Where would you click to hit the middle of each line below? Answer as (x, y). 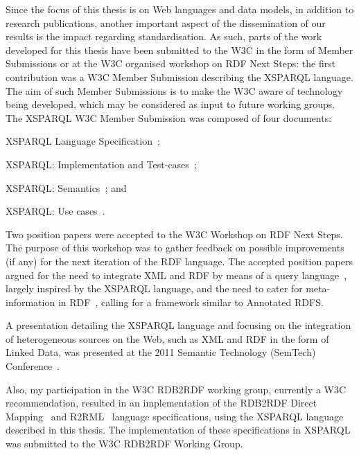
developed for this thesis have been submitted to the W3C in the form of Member (179, 50)
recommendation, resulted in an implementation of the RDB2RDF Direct (161, 403)
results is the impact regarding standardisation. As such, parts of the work (164, 36)
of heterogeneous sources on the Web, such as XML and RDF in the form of (167, 338)
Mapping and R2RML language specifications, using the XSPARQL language (175, 416)
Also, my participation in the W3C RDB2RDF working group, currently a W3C (176, 389)
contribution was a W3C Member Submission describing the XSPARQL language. (179, 77)
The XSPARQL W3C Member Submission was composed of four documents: (169, 117)
